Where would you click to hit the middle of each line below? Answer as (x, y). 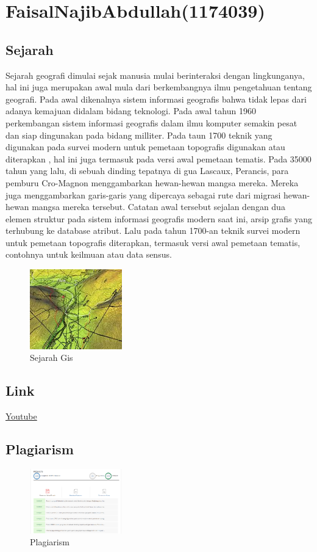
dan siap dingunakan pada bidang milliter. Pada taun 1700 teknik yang (139, 135)
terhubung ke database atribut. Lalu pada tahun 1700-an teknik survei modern (153, 231)
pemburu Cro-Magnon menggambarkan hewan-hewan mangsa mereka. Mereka (152, 182)
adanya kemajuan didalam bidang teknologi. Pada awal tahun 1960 (131, 111)
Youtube (21, 416)
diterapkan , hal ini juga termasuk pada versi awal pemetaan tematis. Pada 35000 (158, 158)
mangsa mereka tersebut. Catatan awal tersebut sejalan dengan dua (158, 207)
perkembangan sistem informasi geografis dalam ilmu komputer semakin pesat (151, 122)
